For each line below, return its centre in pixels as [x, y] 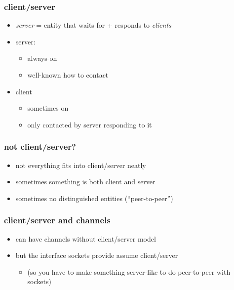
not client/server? [40, 146]
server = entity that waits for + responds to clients [93, 25]
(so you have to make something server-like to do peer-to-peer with [129, 271]
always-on [42, 58]
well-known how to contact [68, 75]
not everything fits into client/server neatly [81, 165]
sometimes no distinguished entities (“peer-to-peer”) [94, 198]
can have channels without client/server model [86, 238]
